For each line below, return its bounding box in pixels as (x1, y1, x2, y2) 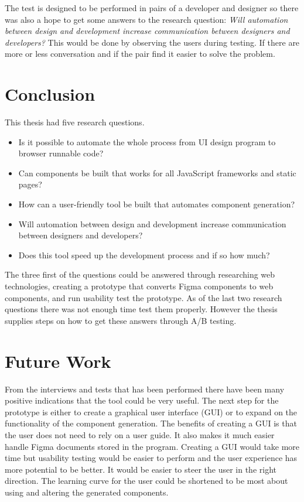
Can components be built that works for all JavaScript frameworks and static (18, 166, 296, 179)
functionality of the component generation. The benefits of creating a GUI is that (5, 417, 297, 429)
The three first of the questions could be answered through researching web (5, 268, 275, 281)
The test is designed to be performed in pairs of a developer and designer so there (5, 2, 299, 13)
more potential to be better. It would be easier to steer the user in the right (5, 463, 276, 475)
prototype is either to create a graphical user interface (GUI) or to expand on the (5, 405, 298, 418)
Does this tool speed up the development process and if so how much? (18, 248, 270, 261)
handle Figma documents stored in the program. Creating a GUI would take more (5, 440, 300, 452)
